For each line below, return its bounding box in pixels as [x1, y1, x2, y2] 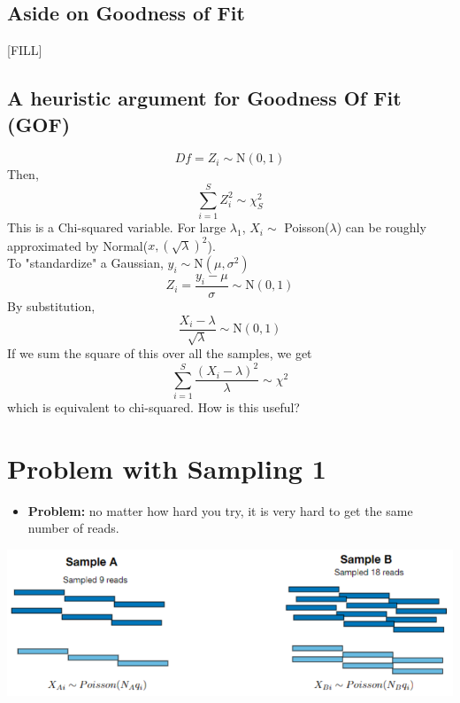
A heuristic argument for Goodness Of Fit [7, 84, 402, 112]
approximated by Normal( [7, 236, 149, 254]
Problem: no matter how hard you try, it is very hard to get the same [27, 501, 413, 519]
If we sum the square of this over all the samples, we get [7, 344, 312, 363]
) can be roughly [336, 218, 426, 237]
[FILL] [7, 41, 42, 59]
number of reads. [27, 519, 119, 537]
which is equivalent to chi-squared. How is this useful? [7, 397, 300, 416]
